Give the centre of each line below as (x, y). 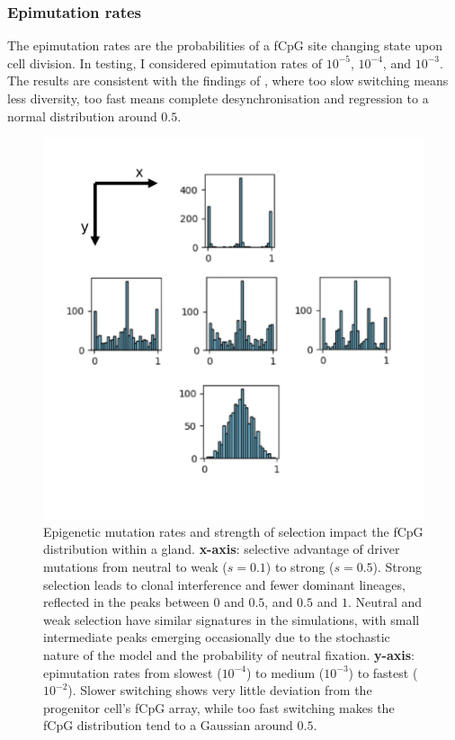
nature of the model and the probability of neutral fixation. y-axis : (229, 654)
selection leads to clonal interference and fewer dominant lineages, (224, 584)
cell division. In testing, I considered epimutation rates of (165, 62)
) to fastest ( (383, 672)
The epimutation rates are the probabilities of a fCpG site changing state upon (225, 45)
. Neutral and (385, 602)
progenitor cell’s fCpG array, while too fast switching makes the (219, 707)
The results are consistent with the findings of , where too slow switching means (228, 80)
